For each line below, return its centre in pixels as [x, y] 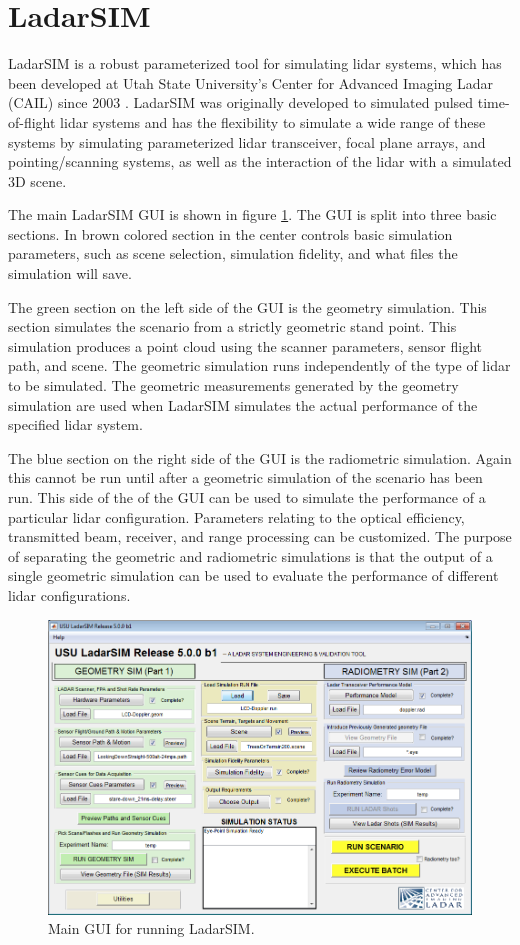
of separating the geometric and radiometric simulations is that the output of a [250, 555]
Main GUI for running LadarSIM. [151, 928]
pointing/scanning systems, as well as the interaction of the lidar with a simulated [260, 161]
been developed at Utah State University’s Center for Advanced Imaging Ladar [251, 82]
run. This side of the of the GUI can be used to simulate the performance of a [247, 497]
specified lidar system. [75, 424]
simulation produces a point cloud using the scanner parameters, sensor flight [245, 345]
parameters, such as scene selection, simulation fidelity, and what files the [233, 253]
